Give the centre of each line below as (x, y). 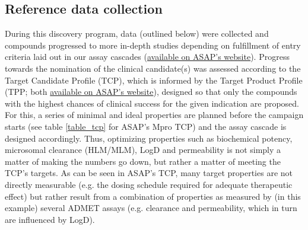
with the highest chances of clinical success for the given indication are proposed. (152, 103)
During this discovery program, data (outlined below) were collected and (137, 33)
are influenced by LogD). (50, 219)
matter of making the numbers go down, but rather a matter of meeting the (143, 161)
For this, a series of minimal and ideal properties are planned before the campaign (154, 115)
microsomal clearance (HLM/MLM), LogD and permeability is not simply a (143, 150)
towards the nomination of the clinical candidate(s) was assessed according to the (153, 68)
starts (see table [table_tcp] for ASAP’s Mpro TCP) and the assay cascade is (146, 126)
